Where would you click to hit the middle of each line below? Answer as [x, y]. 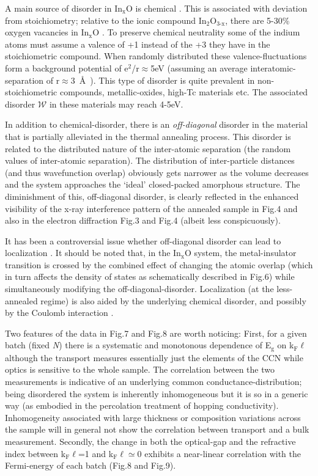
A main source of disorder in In [64, 8]
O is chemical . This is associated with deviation [216, 8]
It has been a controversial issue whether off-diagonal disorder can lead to [143, 240]
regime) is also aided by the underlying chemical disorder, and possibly [173, 300]
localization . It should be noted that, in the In [93, 253]
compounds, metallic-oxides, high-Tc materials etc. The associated [184, 92]
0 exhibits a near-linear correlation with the [219, 453]
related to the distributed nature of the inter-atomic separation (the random [148, 148]
